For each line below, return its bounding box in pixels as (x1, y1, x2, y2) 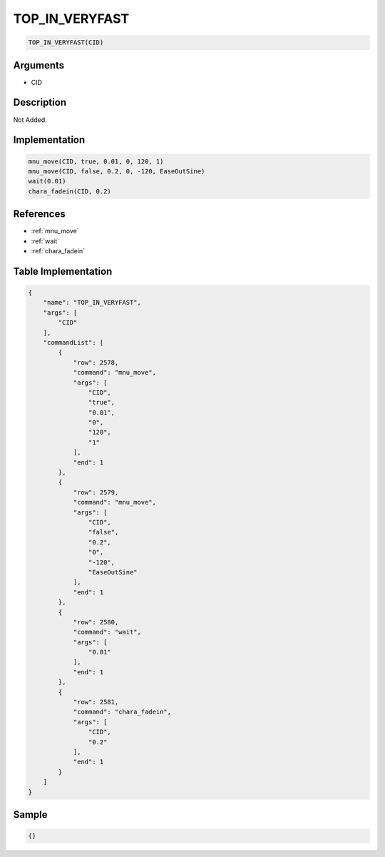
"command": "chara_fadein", (73, 708, 171, 716)
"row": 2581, (73, 698, 119, 706)
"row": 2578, (73, 358, 119, 367)
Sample (13, 808, 48, 821)
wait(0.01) (28, 177, 66, 186)
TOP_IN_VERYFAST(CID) (28, 39, 104, 46)
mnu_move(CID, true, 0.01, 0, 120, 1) (28, 157, 164, 166)
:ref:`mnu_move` (31, 227, 79, 235)
